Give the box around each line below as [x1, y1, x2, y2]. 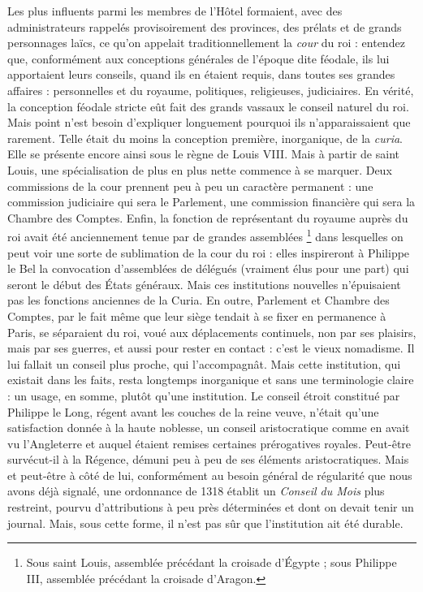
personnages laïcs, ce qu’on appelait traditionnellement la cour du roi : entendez [7, 34, 405, 51]
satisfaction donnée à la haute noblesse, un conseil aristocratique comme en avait [7, 419, 410, 436]
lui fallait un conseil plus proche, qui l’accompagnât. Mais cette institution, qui [7, 355, 401, 372]
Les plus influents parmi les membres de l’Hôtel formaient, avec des [7, 2, 343, 19]
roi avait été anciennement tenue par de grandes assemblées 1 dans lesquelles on [7, 226, 404, 244]
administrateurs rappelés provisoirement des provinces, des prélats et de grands [7, 18, 402, 35]
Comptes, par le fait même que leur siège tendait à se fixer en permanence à [7, 307, 386, 324]
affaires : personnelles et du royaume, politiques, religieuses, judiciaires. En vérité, [7, 81, 414, 98]
